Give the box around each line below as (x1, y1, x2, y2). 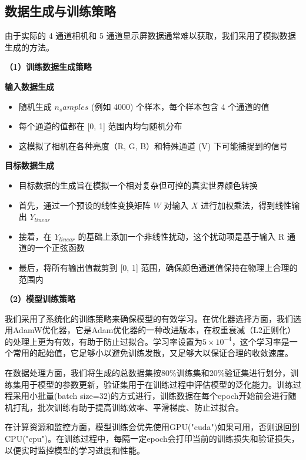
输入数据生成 (5, 80, 54, 92)
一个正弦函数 (35, 241, 85, 254)
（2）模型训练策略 (5, 293, 76, 305)
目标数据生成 (5, 159, 54, 172)
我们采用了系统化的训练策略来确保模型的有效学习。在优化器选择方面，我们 (5, 312, 293, 324)
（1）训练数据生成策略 (5, 61, 92, 73)
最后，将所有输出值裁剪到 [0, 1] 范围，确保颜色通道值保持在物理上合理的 (18, 261, 298, 273)
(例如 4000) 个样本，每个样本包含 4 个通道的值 (91, 100, 270, 112)
